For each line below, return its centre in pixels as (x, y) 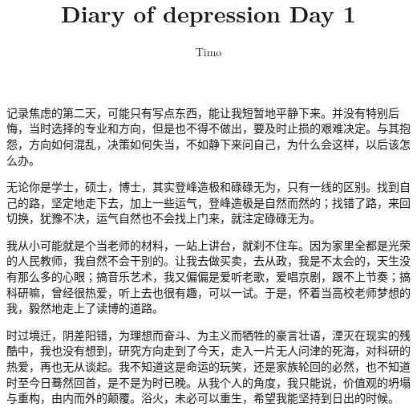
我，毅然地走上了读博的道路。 (85, 308)
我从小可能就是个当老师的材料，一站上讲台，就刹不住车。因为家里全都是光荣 (208, 244)
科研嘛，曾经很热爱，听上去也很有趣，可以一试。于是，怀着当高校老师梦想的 (208, 292)
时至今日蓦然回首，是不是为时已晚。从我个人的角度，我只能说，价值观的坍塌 (208, 382)
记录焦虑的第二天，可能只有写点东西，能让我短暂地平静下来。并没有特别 (197, 112)
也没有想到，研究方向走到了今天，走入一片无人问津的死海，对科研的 (231, 350)
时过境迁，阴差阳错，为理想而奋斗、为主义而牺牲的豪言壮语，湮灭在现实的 (203, 334)
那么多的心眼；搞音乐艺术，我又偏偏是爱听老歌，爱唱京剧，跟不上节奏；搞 (214, 277)
